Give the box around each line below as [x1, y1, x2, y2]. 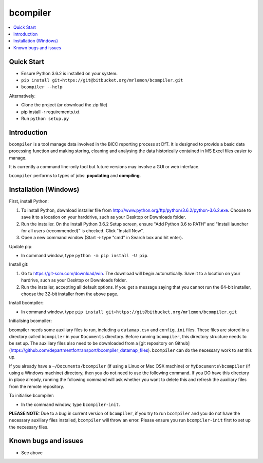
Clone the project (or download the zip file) [21, 102, 108, 108]
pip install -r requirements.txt [21, 109, 80, 115]
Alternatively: [9, 93, 36, 99]
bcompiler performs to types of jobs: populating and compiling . [9, 173, 141, 179]
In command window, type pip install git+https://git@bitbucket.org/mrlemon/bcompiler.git [21, 309, 237, 315]
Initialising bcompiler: [9, 318, 52, 324]
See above [21, 449, 43, 456]
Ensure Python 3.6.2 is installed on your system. [21, 70, 118, 76]
